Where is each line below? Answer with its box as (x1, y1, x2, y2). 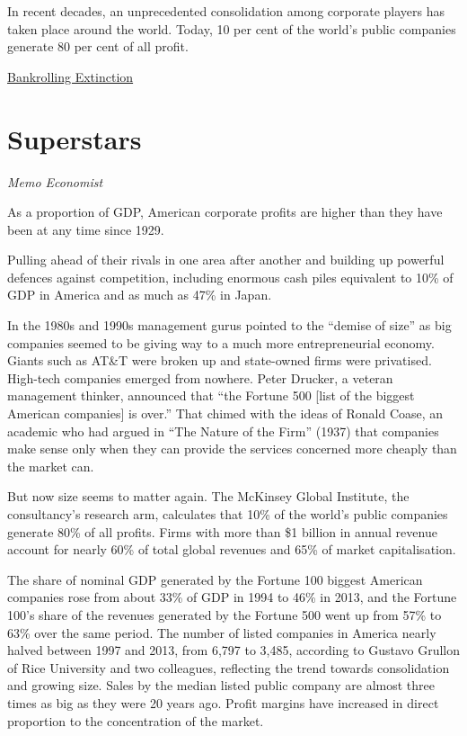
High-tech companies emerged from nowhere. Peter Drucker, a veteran (7, 368, 393, 387)
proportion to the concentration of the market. (7, 711, 264, 730)
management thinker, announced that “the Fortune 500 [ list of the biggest (7, 386, 415, 405)
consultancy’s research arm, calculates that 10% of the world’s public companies (7, 505, 448, 523)
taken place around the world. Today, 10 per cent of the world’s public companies (7, 19, 456, 38)
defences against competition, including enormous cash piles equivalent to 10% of (7, 267, 454, 286)
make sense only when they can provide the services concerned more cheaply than (7, 439, 457, 458)
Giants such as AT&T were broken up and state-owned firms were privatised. (7, 351, 432, 370)
